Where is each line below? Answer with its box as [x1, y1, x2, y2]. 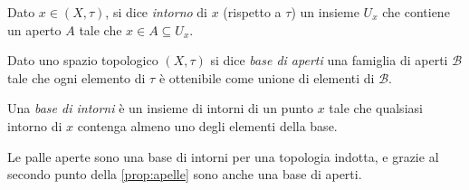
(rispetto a [223, 3, 282, 21]
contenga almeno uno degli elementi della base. [77, 116, 338, 135]
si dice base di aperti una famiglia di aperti [210, 51, 448, 70]
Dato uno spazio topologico [7, 51, 158, 70]
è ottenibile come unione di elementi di [158, 68, 375, 87]
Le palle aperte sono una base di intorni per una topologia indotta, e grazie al [7, 147, 439, 166]
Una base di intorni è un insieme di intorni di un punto [7, 99, 314, 118]
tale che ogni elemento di [7, 68, 146, 87]
